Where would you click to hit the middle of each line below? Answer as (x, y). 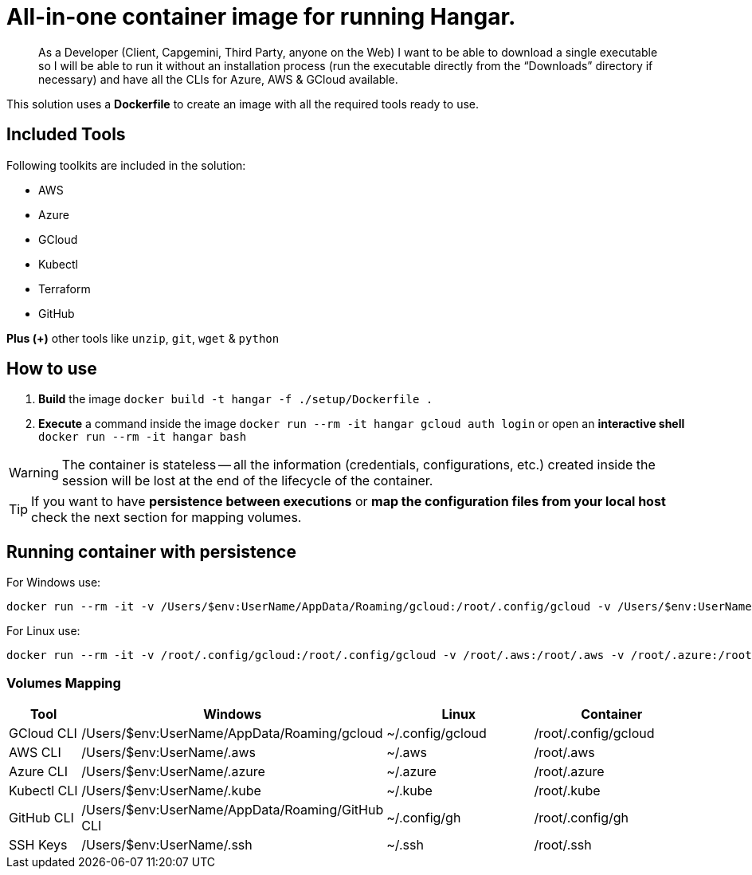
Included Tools (66, 135)
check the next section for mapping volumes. (166, 518)
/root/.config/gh (582, 818)
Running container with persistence (151, 551)
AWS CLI (35, 753)
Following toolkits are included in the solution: (126, 165)
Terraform (65, 288)
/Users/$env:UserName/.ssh (167, 845)
